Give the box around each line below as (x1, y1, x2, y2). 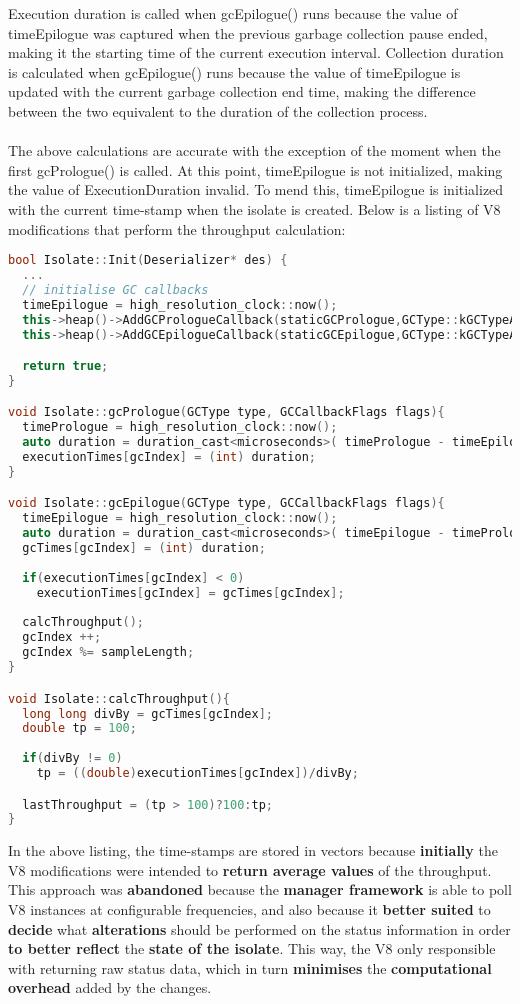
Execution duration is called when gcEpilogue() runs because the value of (8, 3, 458, 23)
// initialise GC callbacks (22, 282, 209, 297)
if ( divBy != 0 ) (22, 751, 123, 766)
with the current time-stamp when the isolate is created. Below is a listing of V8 (8, 198, 501, 219)
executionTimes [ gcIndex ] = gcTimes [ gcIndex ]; (36, 585, 345, 600)
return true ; (22, 359, 109, 374)
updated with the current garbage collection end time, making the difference (8, 81, 476, 102)
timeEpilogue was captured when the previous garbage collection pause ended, (8, 22, 488, 43)
